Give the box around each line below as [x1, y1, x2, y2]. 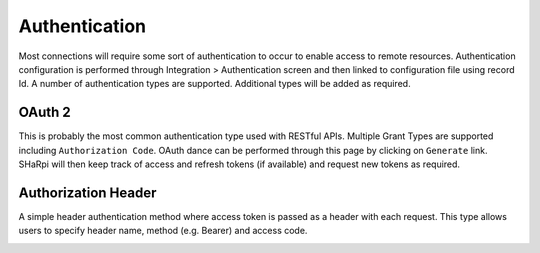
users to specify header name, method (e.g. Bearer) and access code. [18, 225, 308, 237]
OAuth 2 [18, 104, 72, 121]
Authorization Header [18, 184, 157, 201]
